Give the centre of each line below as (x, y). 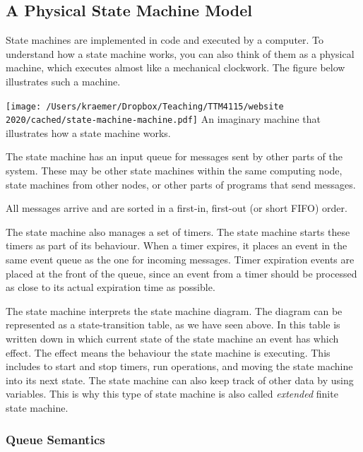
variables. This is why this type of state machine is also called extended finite (172, 394)
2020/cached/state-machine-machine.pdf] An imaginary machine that (163, 119)
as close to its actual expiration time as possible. (111, 287)
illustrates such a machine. (63, 81)
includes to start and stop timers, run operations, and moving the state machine (179, 366)
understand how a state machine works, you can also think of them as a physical (180, 53)
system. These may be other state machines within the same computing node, (174, 171)
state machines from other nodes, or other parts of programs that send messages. (181, 184)
